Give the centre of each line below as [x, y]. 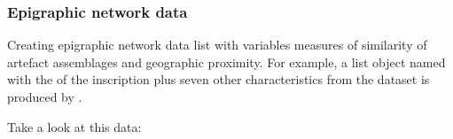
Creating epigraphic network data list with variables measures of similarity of [217, 45]
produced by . [45, 97]
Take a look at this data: [74, 126]
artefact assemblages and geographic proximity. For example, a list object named [226, 62]
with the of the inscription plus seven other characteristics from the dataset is [219, 79]
